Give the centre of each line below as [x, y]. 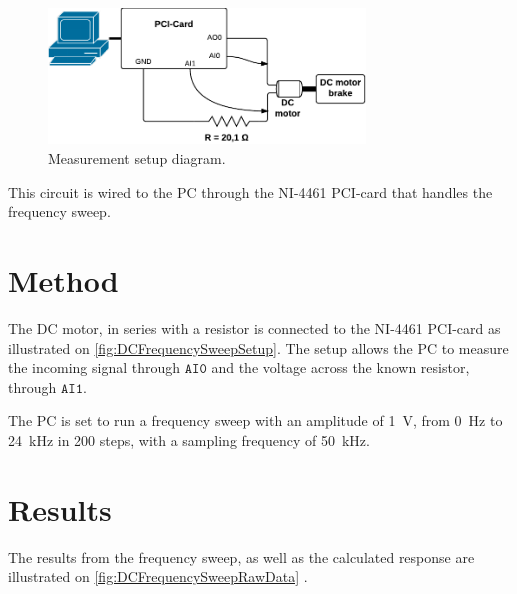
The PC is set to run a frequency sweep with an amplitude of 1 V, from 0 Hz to [255, 420]
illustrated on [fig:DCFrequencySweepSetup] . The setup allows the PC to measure [258, 347]
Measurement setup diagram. [137, 158]
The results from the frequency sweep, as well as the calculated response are [241, 556]
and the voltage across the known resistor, [340, 367]
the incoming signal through [94, 367]
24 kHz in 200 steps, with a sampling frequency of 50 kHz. [189, 439]
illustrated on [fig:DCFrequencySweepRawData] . [158, 576]
